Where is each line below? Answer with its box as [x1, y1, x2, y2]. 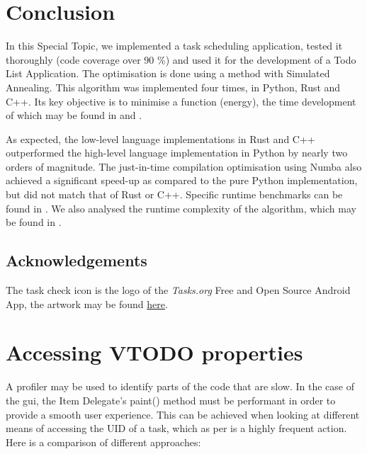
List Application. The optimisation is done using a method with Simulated [6, 66, 330, 81]
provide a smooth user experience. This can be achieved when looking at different [6, 407, 360, 421]
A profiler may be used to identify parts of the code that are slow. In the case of [6, 379, 354, 394]
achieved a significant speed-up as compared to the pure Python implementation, [6, 173, 358, 188]
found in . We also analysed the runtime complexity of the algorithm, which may [6, 200, 356, 215]
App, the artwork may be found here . [6, 296, 168, 311]
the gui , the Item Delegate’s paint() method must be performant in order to [6, 392, 336, 407]
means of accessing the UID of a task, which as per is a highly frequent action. [6, 421, 347, 436]
